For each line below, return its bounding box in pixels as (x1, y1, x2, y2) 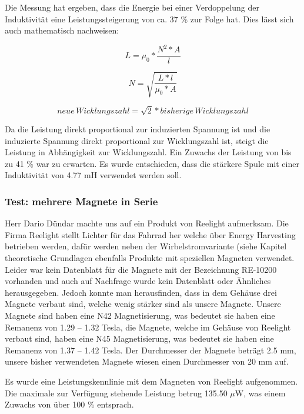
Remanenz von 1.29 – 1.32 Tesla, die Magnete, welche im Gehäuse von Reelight (5, 320, 291, 333)
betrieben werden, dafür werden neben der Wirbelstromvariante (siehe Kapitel (5, 240, 287, 252)
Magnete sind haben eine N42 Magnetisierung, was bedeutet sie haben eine (5, 309, 275, 321)
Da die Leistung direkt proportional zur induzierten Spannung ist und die (5, 123, 270, 135)
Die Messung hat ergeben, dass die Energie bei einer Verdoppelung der (5, 1, 259, 13)
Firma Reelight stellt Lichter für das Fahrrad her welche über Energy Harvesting (5, 228, 296, 241)
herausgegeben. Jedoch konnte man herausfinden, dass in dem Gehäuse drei (5, 286, 277, 298)
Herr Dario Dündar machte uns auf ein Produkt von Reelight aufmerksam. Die (5, 217, 289, 229)
